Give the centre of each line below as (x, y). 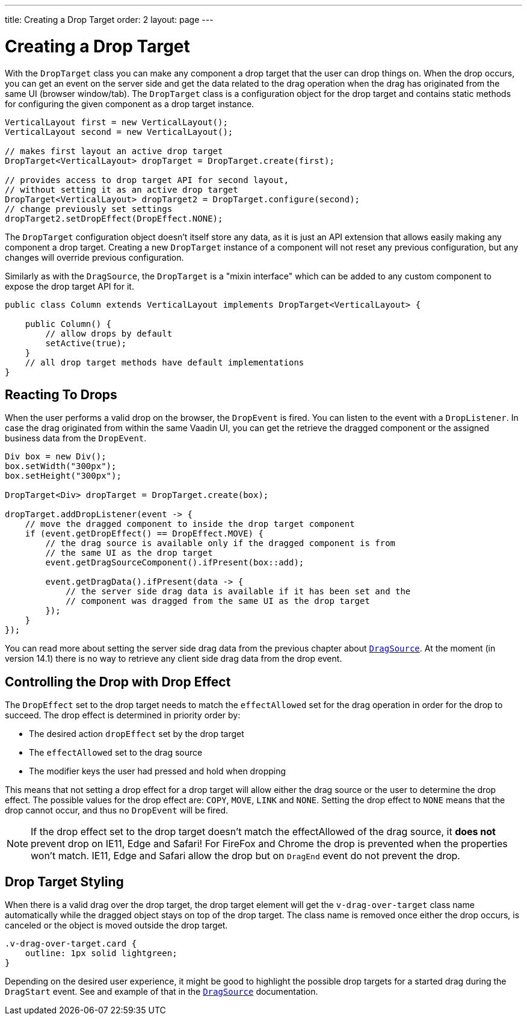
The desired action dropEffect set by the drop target (137, 734)
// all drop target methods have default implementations (165, 362)
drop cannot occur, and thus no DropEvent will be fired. (117, 810)
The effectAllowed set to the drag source (116, 753)
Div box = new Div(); (56, 457)
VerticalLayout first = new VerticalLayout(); (116, 122)
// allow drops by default (109, 333)
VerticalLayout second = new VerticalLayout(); (119, 132)
